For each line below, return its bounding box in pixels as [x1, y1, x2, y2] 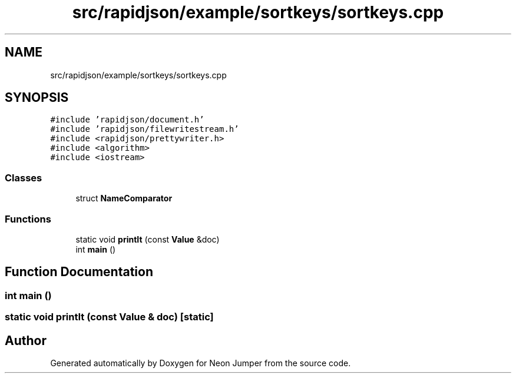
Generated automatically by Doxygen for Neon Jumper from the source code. [50, 358, 351, 368]
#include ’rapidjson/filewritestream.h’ [50, 124, 239, 134]
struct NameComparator [75, 193, 173, 204]
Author [5, 333, 47, 348]
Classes [5, 171, 42, 184]
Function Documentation [5, 264, 153, 280]
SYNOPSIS [5, 90, 69, 105]
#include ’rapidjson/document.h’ [50, 115, 204, 125]
